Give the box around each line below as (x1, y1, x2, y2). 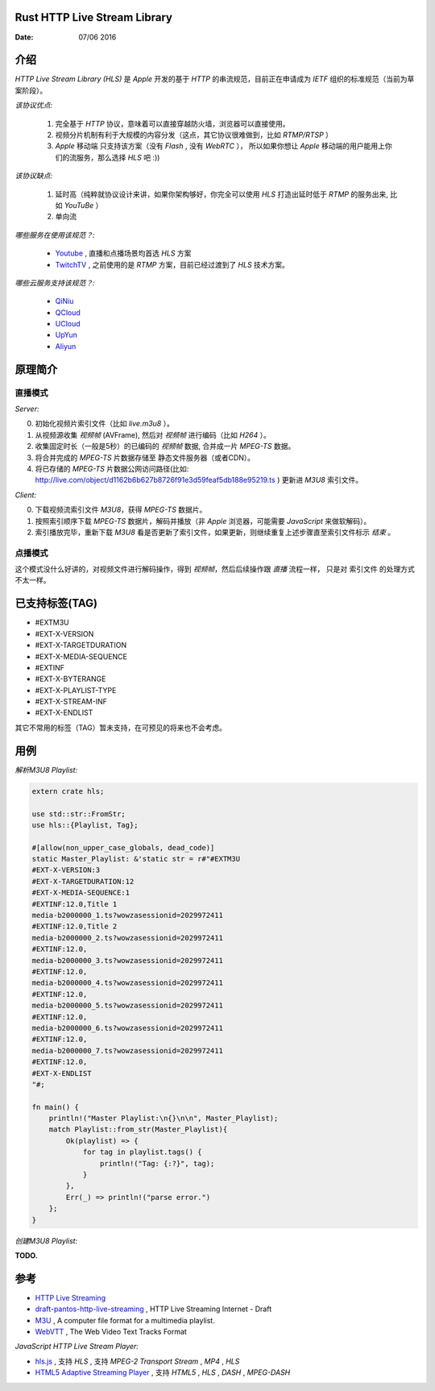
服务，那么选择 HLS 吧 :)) (76, 152, 160, 162)
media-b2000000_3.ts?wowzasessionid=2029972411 (31, 956, 223, 965)
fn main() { (31, 1102, 80, 1111)
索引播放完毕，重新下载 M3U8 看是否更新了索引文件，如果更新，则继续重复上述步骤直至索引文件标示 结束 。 (35, 527, 396, 537)
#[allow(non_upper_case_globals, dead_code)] (31, 843, 215, 852)
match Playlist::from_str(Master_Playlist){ (48, 1125, 228, 1134)
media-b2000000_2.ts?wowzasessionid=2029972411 (31, 933, 223, 942)
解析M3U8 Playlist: (14, 765, 78, 774)
